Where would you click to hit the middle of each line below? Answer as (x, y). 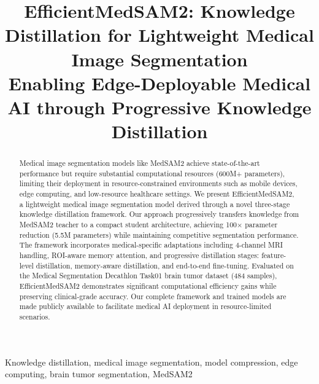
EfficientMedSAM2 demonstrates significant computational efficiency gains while (148, 285)
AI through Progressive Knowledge (159, 107)
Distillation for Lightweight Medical (159, 35)
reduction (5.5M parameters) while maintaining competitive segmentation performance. (159, 234)
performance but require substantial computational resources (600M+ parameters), (152, 173)
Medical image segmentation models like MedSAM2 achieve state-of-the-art (140, 163)
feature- (274, 255)
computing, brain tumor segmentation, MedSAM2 (99, 374)
